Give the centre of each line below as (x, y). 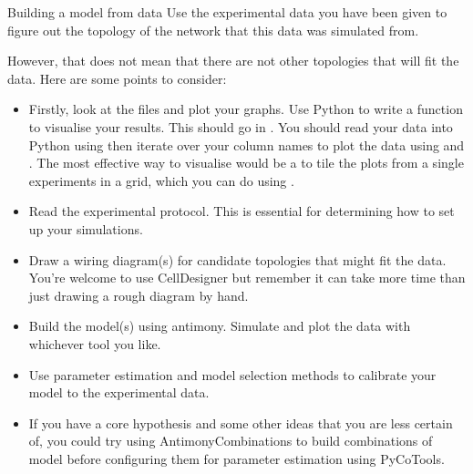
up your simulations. (86, 228)
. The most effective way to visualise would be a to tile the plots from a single (246, 163)
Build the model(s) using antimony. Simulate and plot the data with (220, 326)
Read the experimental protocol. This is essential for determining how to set (242, 211)
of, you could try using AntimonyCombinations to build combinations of (231, 441)
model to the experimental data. (119, 392)
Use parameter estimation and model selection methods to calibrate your (232, 374)
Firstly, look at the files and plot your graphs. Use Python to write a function (246, 109)
